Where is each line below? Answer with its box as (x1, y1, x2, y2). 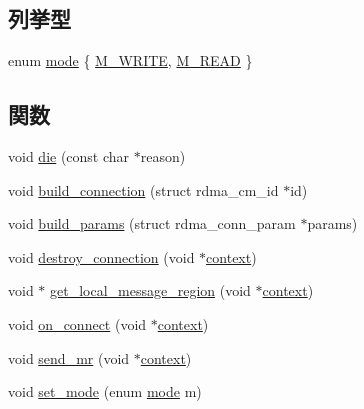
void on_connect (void (8, 313, 147, 334)
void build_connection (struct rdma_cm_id (8, 179, 279, 200)
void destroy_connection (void (8, 246, 195, 267)
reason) (140, 146, 186, 166)
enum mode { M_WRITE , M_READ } (8, 50, 253, 71)
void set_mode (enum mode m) (8, 381, 202, 402)
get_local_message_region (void (50, 280, 251, 301)
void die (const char (8, 146, 130, 166)
